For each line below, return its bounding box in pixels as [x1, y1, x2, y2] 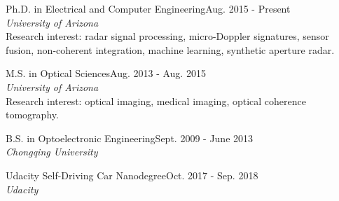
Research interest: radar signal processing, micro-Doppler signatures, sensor [6, 29, 329, 43]
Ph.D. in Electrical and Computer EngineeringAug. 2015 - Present [6, 1, 291, 15]
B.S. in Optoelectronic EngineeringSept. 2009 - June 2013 [6, 130, 254, 145]
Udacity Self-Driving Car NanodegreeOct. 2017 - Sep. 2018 [6, 167, 258, 182]
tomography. [6, 107, 59, 122]
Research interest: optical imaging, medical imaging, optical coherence [6, 93, 306, 108]
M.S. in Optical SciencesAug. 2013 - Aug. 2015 [6, 66, 206, 81]
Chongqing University [6, 144, 98, 159]
